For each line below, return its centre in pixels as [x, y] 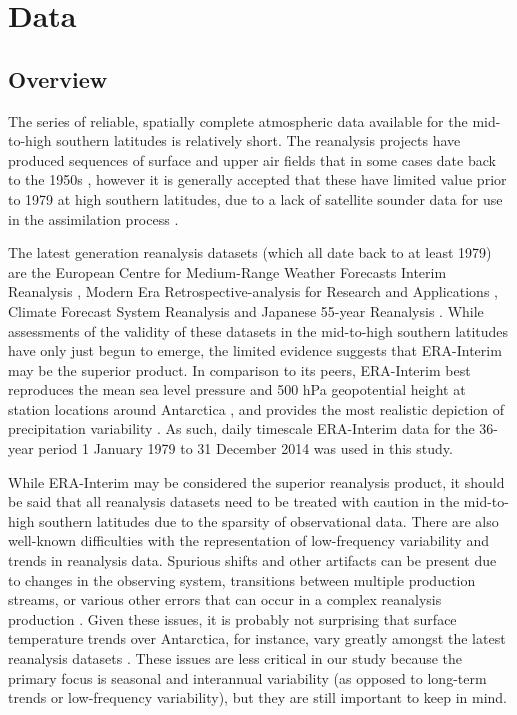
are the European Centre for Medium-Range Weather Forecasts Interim [227, 271]
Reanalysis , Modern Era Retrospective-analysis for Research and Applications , [253, 291]
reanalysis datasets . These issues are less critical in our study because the [235, 658]
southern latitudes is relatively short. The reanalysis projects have [258, 140]
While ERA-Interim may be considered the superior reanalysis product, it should [256, 481]
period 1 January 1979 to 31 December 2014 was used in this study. [245, 448]
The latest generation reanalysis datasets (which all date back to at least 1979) [250, 252]
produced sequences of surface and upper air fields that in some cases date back [252, 159]
